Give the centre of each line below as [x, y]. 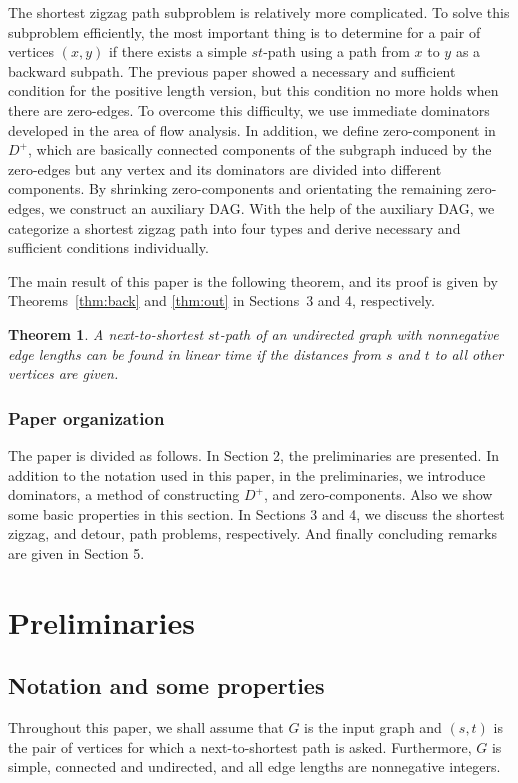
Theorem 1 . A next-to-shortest [106, 333]
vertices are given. [63, 373]
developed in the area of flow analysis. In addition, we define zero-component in [252, 129]
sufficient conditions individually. [108, 247]
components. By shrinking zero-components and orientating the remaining [235, 188]
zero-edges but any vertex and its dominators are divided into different [225, 168]
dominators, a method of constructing [124, 494]
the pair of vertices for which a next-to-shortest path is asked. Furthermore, [240, 746]
